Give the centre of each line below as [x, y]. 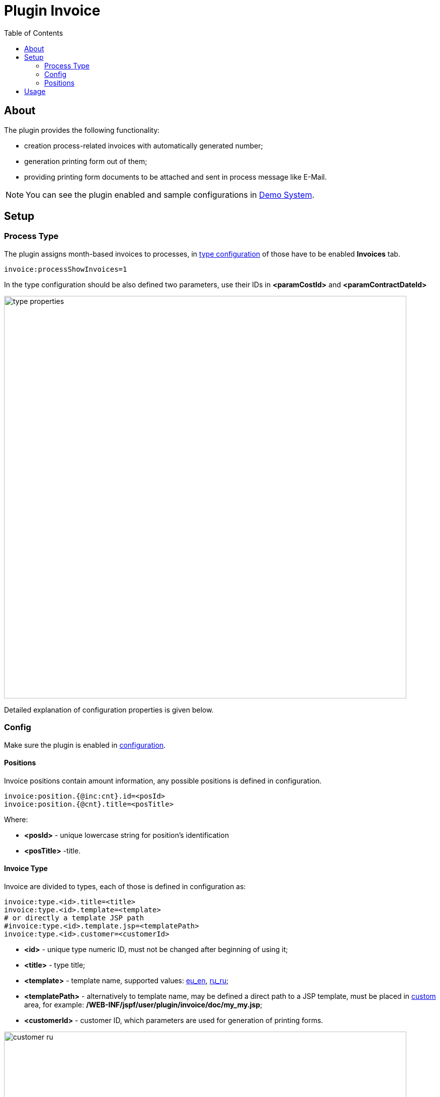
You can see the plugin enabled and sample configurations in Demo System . [170, 194]
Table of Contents [34, 33]
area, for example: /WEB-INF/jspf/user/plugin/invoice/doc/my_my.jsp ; [143, 1005]
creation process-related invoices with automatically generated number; [144, 145]
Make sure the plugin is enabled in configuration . [85, 745]
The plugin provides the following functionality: [82, 130]
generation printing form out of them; [86, 161]
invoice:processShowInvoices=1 [66, 269]
